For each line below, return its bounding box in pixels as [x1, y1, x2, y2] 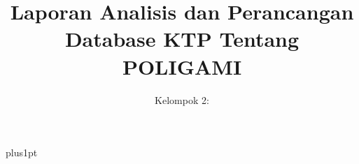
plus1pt [6, 145, 38, 160]
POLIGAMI [122, 52, 242, 80]
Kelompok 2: [155, 92, 209, 107]
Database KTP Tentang [64, 24, 300, 53]
